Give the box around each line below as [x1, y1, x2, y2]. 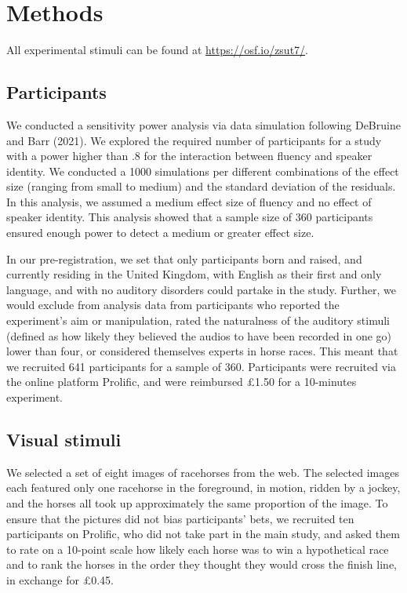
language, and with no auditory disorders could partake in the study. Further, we [6, 281, 396, 297]
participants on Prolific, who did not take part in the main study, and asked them [6, 526, 400, 542]
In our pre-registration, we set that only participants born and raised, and [6, 250, 362, 267]
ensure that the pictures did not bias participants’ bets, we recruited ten [6, 510, 354, 526]
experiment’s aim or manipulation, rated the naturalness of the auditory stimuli [6, 312, 390, 329]
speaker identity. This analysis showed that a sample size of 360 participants [6, 209, 373, 225]
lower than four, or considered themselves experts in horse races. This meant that [6, 343, 398, 359]
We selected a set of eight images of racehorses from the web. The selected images [6, 464, 400, 480]
